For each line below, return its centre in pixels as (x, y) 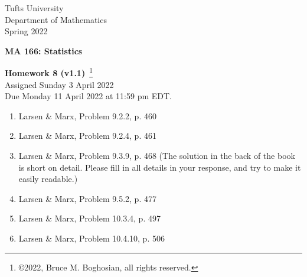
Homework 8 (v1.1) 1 (49, 72)
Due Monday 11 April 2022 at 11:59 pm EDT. (88, 96)
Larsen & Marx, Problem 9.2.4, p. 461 (87, 136)
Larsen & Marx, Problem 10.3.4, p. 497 (89, 218)
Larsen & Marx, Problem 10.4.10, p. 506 (92, 238)
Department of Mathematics (56, 19)
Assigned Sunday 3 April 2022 (59, 84)
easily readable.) (48, 179)
